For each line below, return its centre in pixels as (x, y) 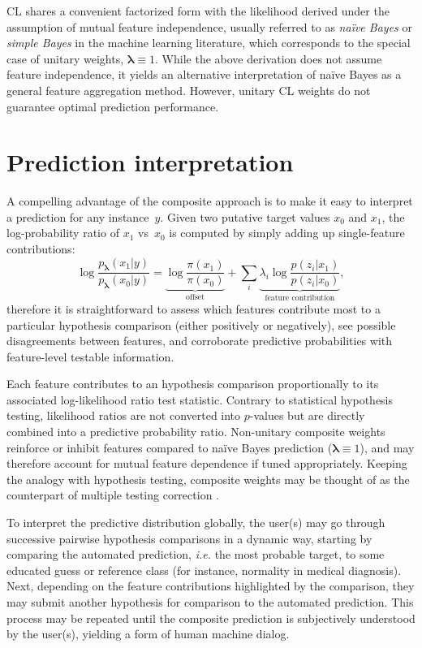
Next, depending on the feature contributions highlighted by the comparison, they (211, 586)
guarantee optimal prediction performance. (113, 106)
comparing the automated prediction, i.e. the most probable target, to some (196, 554)
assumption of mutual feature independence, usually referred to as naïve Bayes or (209, 26)
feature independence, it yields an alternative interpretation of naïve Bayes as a (204, 74)
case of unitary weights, (65, 58)
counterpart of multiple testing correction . (113, 495)
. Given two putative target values (245, 216)
